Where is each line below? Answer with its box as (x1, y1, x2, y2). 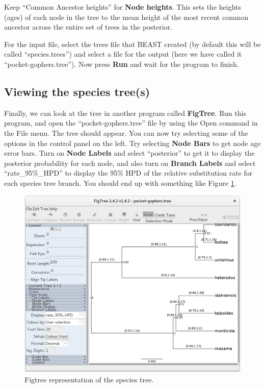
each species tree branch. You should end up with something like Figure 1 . (4, 177, 236, 188)
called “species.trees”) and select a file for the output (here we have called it (4, 48, 242, 59)
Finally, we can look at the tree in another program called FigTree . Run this (4, 107, 246, 118)
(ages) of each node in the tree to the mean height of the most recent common (4, 11, 249, 22)
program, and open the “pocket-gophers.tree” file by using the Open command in (4, 117, 258, 128)
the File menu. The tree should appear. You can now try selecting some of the (4, 127, 248, 138)
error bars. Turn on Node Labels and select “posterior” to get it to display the (4, 148, 255, 158)
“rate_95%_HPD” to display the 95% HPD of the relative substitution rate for (4, 167, 253, 178)
